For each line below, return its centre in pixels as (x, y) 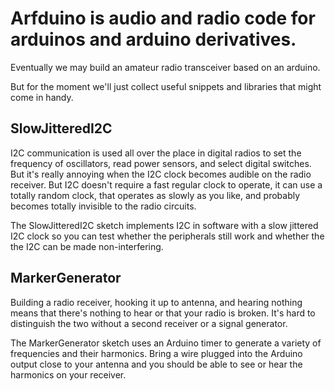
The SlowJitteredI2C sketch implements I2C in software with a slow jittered (164, 225)
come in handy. (42, 97)
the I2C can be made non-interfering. (87, 246)
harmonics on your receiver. (68, 374)
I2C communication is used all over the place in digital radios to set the (156, 153)
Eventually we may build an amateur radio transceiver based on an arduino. (165, 67)
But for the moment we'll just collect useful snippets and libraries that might (166, 86)
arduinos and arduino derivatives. (153, 39)
